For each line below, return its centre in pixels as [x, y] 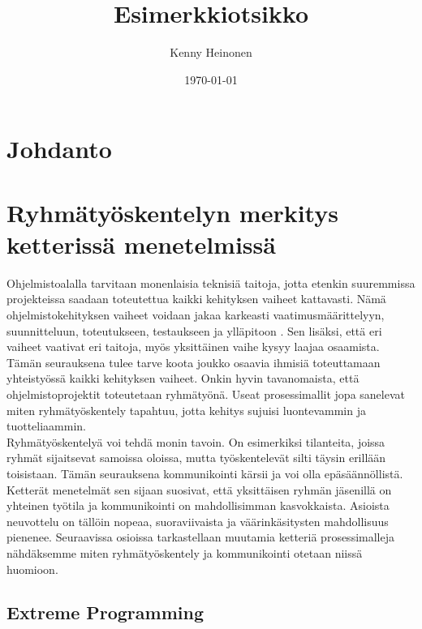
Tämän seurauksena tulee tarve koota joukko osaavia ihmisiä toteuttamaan [194, 362]
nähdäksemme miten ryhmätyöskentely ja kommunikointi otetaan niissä [185, 552]
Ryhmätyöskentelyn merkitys [172, 212]
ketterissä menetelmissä [141, 244]
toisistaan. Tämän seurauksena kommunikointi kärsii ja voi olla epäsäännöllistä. [205, 473]
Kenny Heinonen [211, 52]
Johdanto [59, 149]
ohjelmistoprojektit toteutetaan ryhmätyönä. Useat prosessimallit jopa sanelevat [206, 394]
